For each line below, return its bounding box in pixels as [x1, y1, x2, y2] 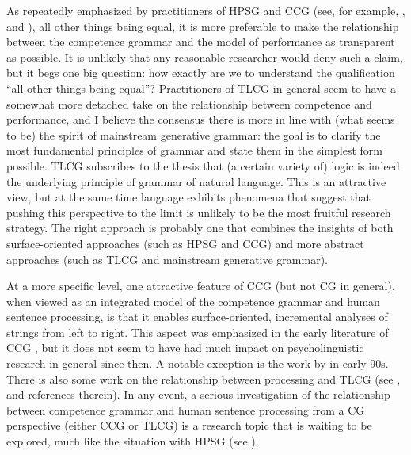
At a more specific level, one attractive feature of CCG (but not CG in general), [6, 277, 395, 294]
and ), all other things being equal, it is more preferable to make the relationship [6, 17, 399, 34]
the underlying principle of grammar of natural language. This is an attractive [6, 173, 386, 189]
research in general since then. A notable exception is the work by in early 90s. [6, 355, 389, 372]
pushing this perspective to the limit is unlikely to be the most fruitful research [6, 204, 391, 220]
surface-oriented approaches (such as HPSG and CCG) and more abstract [6, 235, 364, 251]
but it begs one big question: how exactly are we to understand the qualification [6, 64, 395, 81]
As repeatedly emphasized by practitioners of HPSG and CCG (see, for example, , [6, 2, 405, 18]
